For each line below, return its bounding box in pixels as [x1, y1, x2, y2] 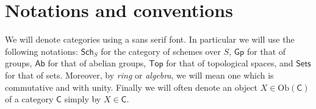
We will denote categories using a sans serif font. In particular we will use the [5, 33, 295, 46]
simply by [64, 93, 101, 105]
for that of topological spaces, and [166, 57, 293, 69]
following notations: [5, 44, 78, 57]
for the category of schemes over [101, 44, 221, 57]
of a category [5, 93, 54, 105]
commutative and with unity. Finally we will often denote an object [5, 80, 257, 93]
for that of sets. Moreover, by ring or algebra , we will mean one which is [5, 68, 274, 81]
